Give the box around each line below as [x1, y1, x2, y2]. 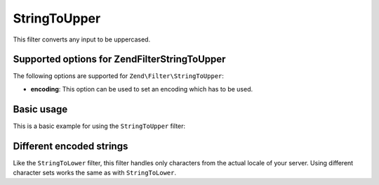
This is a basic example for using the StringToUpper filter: [13, 122, 186, 130]
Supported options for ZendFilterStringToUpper [13, 53, 226, 65]
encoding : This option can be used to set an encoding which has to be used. [30, 84, 253, 93]
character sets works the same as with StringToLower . [13, 169, 177, 177]
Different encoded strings [13, 140, 128, 152]
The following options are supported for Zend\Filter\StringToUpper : [13, 72, 225, 80]
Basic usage [13, 103, 68, 115]
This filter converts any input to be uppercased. [13, 35, 151, 44]
